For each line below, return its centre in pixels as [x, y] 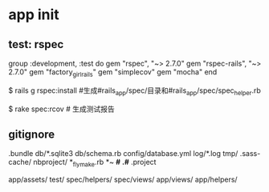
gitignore [32, 134]
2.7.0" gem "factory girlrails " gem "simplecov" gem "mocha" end [113, 73]
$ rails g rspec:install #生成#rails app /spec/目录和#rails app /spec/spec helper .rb [134, 91]
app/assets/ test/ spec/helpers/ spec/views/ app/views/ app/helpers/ [123, 180]
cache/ [20, 162]
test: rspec [36, 44]
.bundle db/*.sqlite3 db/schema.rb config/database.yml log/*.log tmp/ [123, 154]
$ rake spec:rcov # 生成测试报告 [61, 109]
